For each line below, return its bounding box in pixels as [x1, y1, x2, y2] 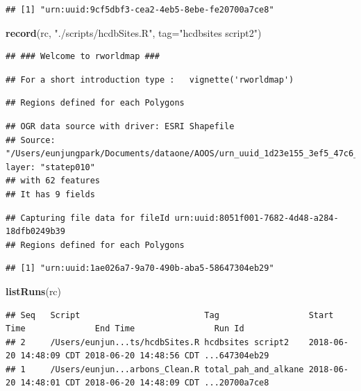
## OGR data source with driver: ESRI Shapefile [6, 121, 235, 131]
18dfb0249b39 [6, 226, 65, 237]
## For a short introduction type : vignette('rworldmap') [6, 74, 294, 85]
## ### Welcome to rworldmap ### [6, 51, 160, 62]
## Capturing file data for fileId [6, 213, 170, 223]
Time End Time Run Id [6, 324, 244, 334]
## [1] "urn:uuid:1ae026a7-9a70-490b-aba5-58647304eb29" [6, 263, 274, 274]
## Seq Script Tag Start [6, 310, 334, 320]
